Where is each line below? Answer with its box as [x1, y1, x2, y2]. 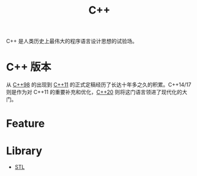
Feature [6, 117, 45, 131]
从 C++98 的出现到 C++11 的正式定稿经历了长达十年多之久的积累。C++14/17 [6, 81, 192, 89]
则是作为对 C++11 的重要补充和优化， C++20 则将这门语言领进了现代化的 [6, 89, 182, 96]
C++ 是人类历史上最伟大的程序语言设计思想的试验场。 [6, 38, 138, 45]
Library [6, 144, 43, 157]
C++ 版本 [6, 60, 51, 74]
